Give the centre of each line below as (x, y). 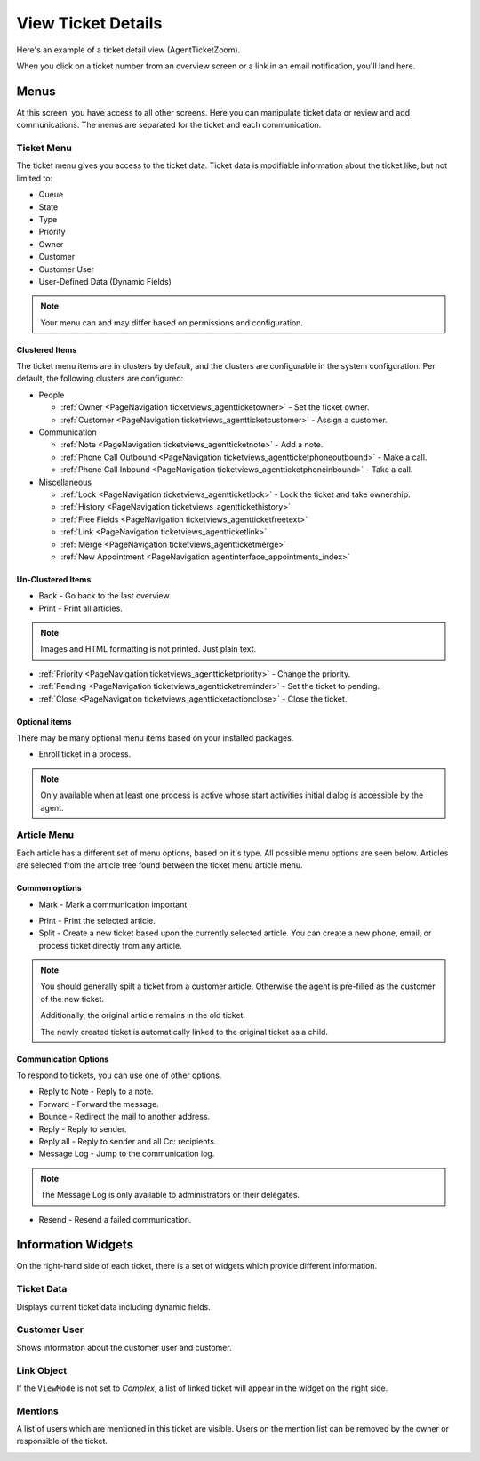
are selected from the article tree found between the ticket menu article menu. (160, 865)
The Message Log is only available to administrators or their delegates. (170, 1195)
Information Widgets (75, 1245)
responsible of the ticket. (62, 1441)
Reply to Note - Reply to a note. (96, 1092)
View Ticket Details (89, 23)
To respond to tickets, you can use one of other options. (119, 1075)
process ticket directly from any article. (110, 945)
